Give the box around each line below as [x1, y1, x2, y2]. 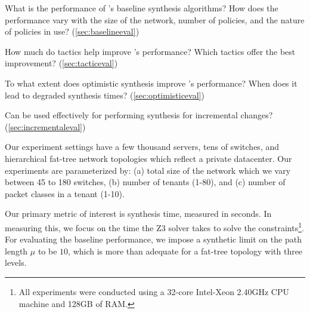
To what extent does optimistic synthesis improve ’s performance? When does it [5, 76, 297, 89]
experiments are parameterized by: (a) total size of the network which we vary [5, 164, 291, 176]
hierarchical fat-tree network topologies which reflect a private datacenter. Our [5, 152, 292, 164]
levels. [5, 256, 27, 269]
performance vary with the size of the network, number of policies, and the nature [5, 13, 305, 26]
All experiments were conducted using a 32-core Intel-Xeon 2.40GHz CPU [18, 285, 289, 297]
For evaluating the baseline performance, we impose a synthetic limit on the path [5, 233, 302, 246]
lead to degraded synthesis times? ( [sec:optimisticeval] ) [5, 88, 204, 101]
